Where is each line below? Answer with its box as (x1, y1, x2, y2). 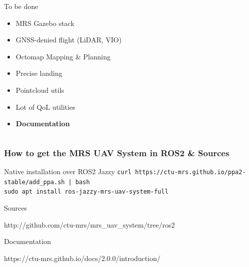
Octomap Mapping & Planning (15, 51, 111, 61)
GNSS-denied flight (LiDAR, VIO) (15, 34, 122, 45)
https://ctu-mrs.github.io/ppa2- (135, 168, 246, 176)
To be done (4, 1, 38, 11)
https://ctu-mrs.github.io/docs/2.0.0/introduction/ (4, 253, 161, 263)
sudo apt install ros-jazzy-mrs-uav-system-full (4, 188, 169, 196)
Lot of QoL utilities (15, 101, 75, 112)
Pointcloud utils (15, 84, 64, 95)
